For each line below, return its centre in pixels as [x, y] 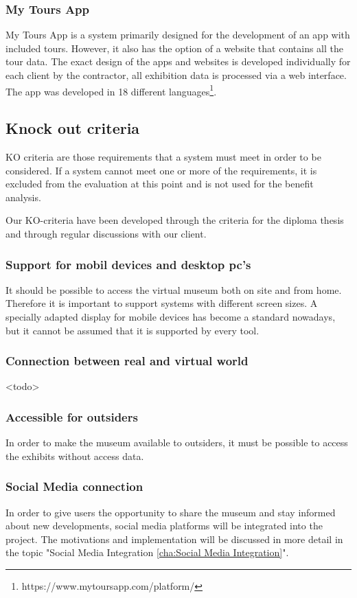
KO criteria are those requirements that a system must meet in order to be [163, 157]
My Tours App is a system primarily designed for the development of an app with [178, 35]
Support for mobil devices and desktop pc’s [128, 264]
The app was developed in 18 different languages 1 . [111, 90]
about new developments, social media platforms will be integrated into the [164, 526]
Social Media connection [74, 486]
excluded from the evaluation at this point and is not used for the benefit [160, 184]
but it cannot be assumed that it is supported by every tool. [133, 330]
